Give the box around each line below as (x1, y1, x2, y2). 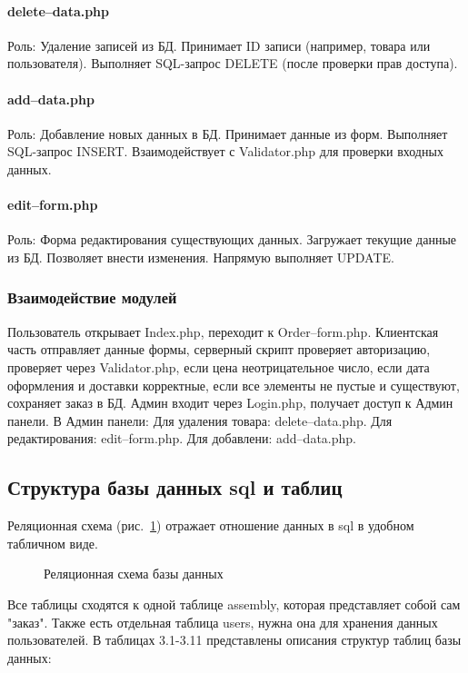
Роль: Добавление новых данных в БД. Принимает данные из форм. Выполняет (7, 124, 448, 143)
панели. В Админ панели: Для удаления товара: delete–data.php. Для (7, 411, 393, 430)
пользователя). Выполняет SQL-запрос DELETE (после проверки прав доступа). (7, 54, 458, 73)
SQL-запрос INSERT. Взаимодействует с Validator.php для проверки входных (7, 142, 443, 161)
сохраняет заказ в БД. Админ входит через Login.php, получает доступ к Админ (7, 393, 453, 412)
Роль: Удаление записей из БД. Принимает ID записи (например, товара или (7, 35, 431, 54)
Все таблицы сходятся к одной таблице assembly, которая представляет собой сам (7, 594, 461, 613)
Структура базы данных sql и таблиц (7, 473, 343, 501)
